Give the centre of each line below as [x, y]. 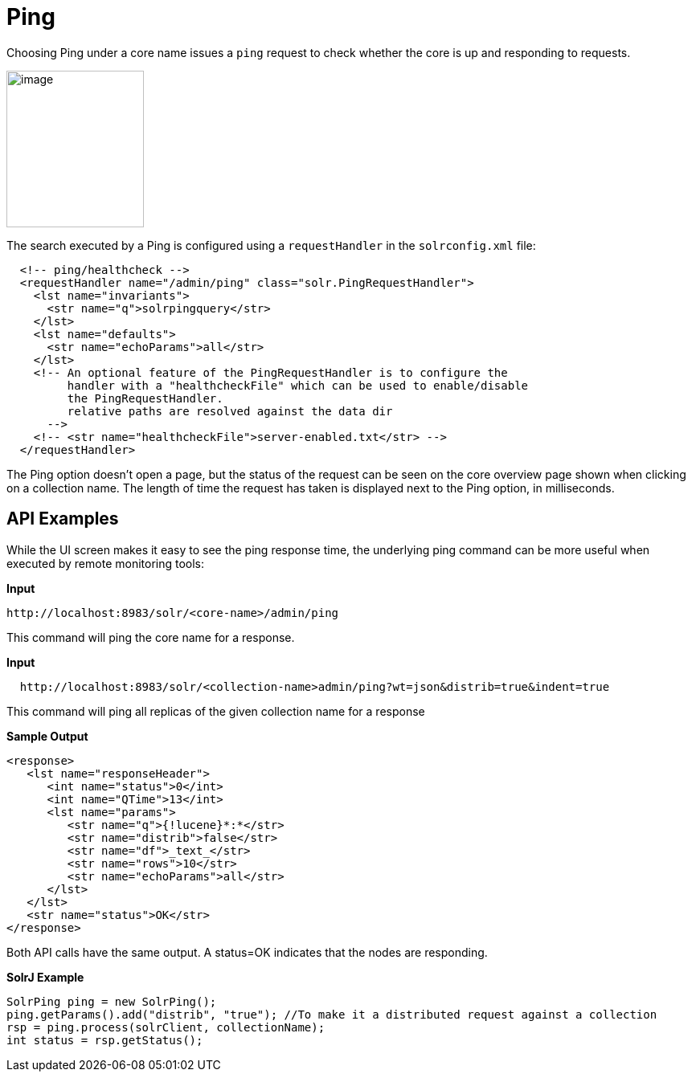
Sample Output [47, 736]
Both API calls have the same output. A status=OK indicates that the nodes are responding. [247, 952]
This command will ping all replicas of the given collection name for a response [216, 711]
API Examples [63, 519]
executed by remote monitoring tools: [106, 563]
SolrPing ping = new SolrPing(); [112, 1001]
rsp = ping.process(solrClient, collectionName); [166, 1027]
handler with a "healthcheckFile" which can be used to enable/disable [298, 385]
